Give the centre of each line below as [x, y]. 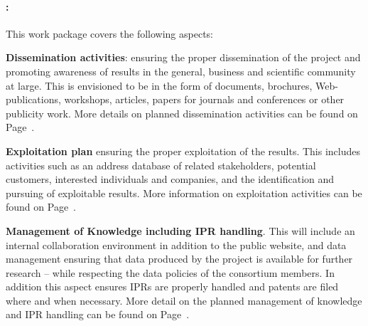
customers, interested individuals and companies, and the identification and [170, 179]
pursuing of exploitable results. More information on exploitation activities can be [184, 193]
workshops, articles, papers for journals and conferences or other [204, 99]
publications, [33, 99]
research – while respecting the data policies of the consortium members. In [170, 272]
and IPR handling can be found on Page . [98, 314]
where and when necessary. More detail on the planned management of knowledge [184, 300]
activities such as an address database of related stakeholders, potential [161, 165]
